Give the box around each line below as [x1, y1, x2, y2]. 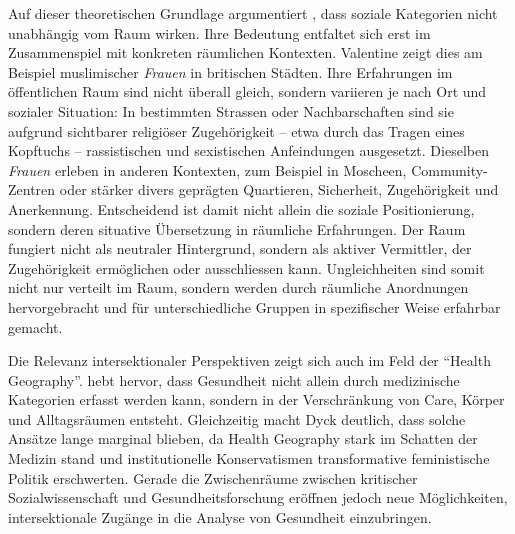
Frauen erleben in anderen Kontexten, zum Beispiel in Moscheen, [8, 159, 407, 180]
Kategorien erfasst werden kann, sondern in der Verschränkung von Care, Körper [8, 389, 505, 410]
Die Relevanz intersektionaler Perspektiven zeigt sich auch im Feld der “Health [8, 350, 491, 371]
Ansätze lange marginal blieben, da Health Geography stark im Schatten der [8, 428, 478, 449]
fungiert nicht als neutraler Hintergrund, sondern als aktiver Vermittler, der [8, 238, 472, 259]
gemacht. [8, 316, 63, 337]
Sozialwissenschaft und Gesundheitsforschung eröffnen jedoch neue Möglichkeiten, [8, 487, 508, 508]
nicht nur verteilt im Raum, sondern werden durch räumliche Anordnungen [8, 277, 469, 298]
